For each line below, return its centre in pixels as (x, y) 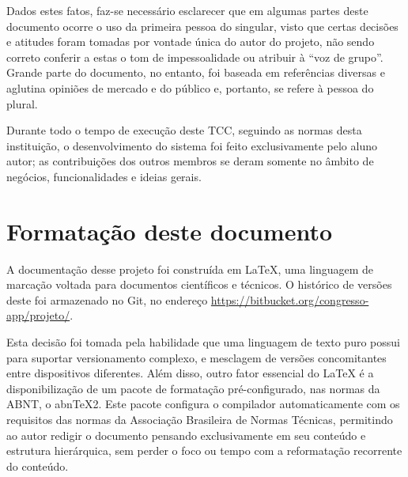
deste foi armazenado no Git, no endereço (107, 299)
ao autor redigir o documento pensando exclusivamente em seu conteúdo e (186, 435)
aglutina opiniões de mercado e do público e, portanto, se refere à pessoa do (190, 87)
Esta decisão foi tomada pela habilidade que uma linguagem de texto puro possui (203, 342)
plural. (22, 103)
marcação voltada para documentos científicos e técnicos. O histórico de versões (199, 284)
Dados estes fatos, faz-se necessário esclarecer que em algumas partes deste (187, 10)
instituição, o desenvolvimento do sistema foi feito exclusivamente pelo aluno (192, 145)
